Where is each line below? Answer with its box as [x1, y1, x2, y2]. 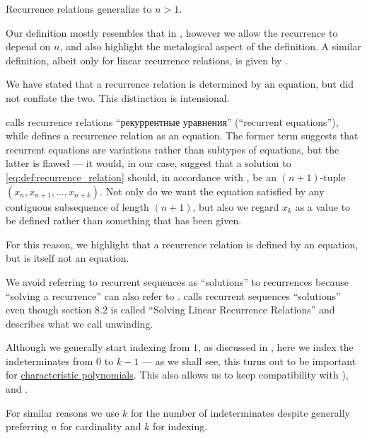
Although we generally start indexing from [6, 340, 190, 355]
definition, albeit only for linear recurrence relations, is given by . [6, 52, 289, 67]
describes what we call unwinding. [6, 316, 153, 330]
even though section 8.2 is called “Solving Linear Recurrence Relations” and [6, 302, 335, 317]
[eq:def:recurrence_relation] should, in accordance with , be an [6, 169, 276, 184]
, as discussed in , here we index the [198, 340, 354, 355]
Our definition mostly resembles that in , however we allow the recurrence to [6, 25, 338, 40]
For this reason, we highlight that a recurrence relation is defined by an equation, [6, 236, 359, 251]
